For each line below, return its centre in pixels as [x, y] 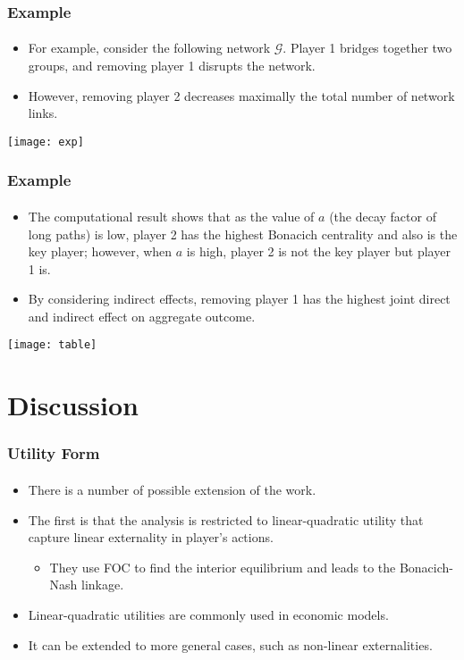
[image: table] [52, 345]
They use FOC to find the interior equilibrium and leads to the [223, 567]
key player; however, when [100, 251]
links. [43, 113]
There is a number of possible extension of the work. [172, 489]
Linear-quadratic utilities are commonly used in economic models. [208, 614]
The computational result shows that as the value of [171, 216]
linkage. [103, 585]
